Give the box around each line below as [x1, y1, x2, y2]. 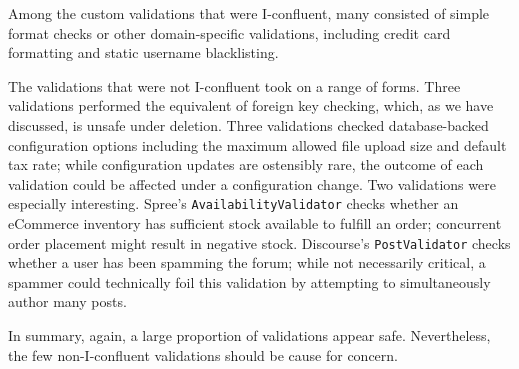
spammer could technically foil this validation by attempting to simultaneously [8, 271, 491, 292]
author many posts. [8, 291, 127, 312]
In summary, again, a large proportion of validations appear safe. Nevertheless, [8, 325, 491, 346]
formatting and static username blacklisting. [8, 42, 279, 63]
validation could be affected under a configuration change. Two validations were [8, 173, 496, 194]
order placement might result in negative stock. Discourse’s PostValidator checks [8, 232, 511, 253]
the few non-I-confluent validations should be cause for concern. [8, 344, 398, 365]
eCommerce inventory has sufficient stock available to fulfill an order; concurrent [8, 213, 502, 233]
